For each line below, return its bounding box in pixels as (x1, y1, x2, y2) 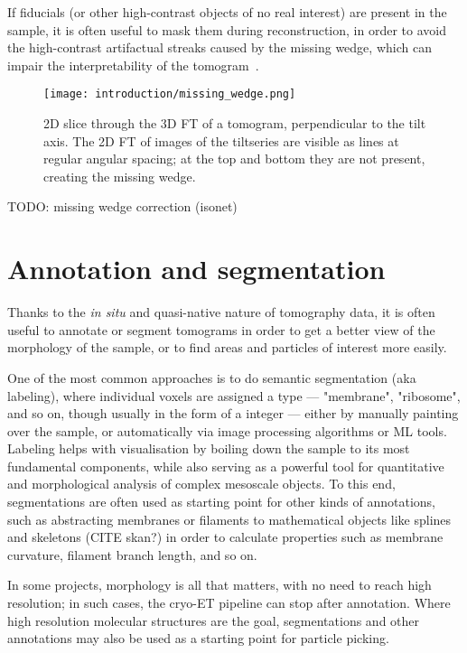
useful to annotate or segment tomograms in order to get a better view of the (7, 320, 435, 339)
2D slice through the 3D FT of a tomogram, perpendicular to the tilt (43, 114, 426, 133)
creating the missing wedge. (43, 166, 196, 185)
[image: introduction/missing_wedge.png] (43, 88, 296, 101)
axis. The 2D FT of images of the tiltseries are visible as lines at (43, 131, 399, 150)
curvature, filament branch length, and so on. (7, 545, 257, 564)
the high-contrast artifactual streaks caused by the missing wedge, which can (7, 38, 432, 57)
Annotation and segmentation (7, 250, 386, 287)
